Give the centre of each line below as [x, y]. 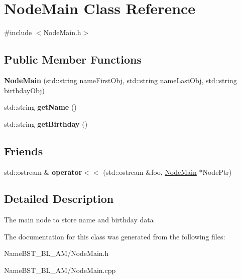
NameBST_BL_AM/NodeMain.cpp [60, 270]
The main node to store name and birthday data [79, 220]
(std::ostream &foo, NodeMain [150, 172]
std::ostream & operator [43, 172]
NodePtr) [217, 172]
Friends [24, 151]
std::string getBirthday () [46, 123]
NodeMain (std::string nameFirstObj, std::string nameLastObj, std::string [120, 80]
